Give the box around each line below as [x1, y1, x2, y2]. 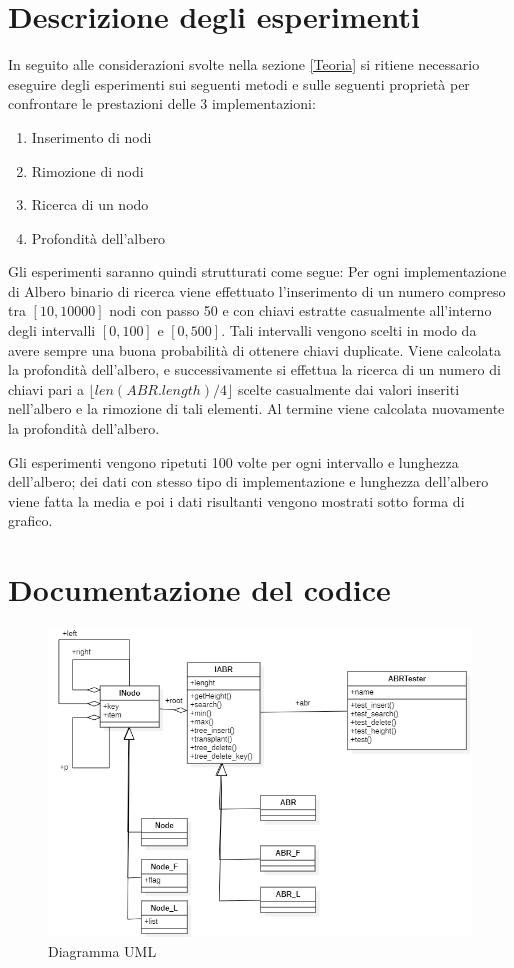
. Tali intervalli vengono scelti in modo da [221, 320, 477, 341]
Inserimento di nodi [31, 126, 152, 147]
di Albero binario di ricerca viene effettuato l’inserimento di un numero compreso [8, 280, 506, 301]
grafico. [8, 510, 53, 531]
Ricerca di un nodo [31, 194, 149, 215]
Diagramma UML [48, 940, 157, 961]
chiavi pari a [8, 378, 84, 399]
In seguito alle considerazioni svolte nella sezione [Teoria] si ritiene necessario [8, 54, 480, 75]
